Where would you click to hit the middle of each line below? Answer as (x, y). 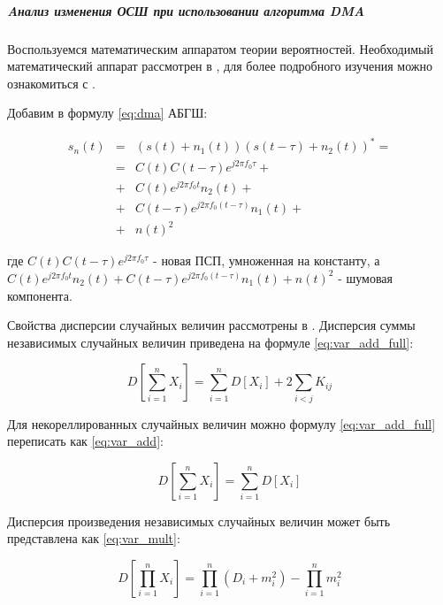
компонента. (40, 295)
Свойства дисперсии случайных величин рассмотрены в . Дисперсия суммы (211, 325)
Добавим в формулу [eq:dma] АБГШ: (107, 113)
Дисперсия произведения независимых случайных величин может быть (199, 521)
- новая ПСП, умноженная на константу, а (267, 260)
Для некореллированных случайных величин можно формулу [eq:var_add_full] (221, 423)
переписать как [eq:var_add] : (85, 441)
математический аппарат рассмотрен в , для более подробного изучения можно (220, 66)
